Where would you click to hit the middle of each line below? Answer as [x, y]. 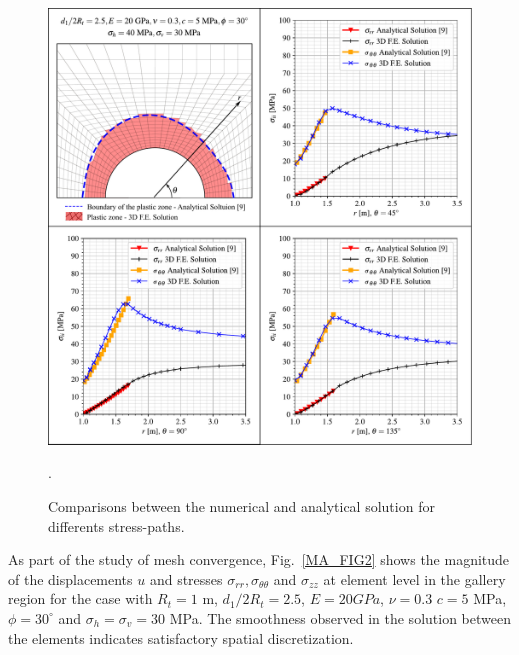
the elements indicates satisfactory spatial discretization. [181, 637]
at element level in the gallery [414, 578]
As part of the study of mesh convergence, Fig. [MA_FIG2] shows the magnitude [259, 559]
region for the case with [80, 598]
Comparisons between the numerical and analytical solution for [241, 505]
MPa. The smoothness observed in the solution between [340, 617]
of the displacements [70, 578]
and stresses [186, 578]
